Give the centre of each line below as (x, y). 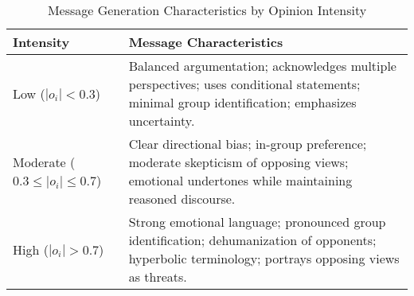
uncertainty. (162, 121)
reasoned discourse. (182, 199)
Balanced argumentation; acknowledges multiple (262, 66)
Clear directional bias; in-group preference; (248, 144)
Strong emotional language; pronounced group (257, 222)
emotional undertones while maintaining (240, 180)
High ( (31, 249)
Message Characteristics (206, 42)
